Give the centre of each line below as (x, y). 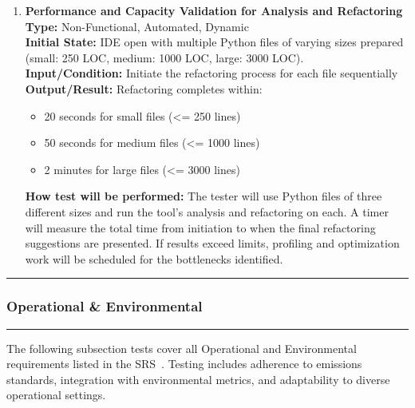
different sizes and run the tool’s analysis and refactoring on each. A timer (207, 211)
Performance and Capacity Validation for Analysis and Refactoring (214, 10)
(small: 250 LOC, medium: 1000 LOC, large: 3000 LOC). (164, 57)
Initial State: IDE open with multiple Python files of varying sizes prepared (214, 42)
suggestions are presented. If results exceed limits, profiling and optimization (212, 243)
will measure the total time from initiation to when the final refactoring (200, 227)
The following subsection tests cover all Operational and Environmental (182, 348)
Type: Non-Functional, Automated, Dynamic (137, 26)
